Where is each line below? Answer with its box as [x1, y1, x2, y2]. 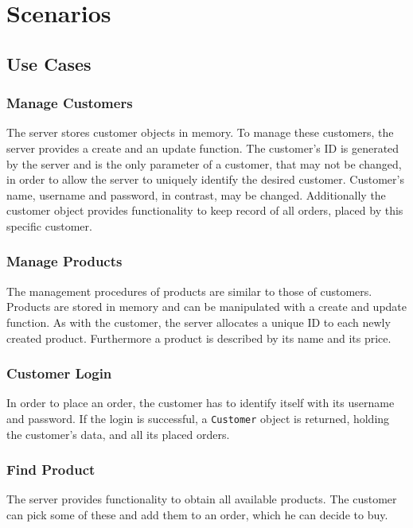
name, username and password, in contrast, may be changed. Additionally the [6, 186, 386, 203]
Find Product [6, 460, 95, 479]
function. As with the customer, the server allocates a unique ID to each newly [6, 313, 391, 330]
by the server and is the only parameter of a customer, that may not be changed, [6, 155, 402, 172]
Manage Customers [6, 93, 133, 113]
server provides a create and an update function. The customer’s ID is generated [6, 139, 399, 156]
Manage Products [6, 251, 123, 271]
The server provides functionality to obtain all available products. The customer [6, 491, 397, 507]
